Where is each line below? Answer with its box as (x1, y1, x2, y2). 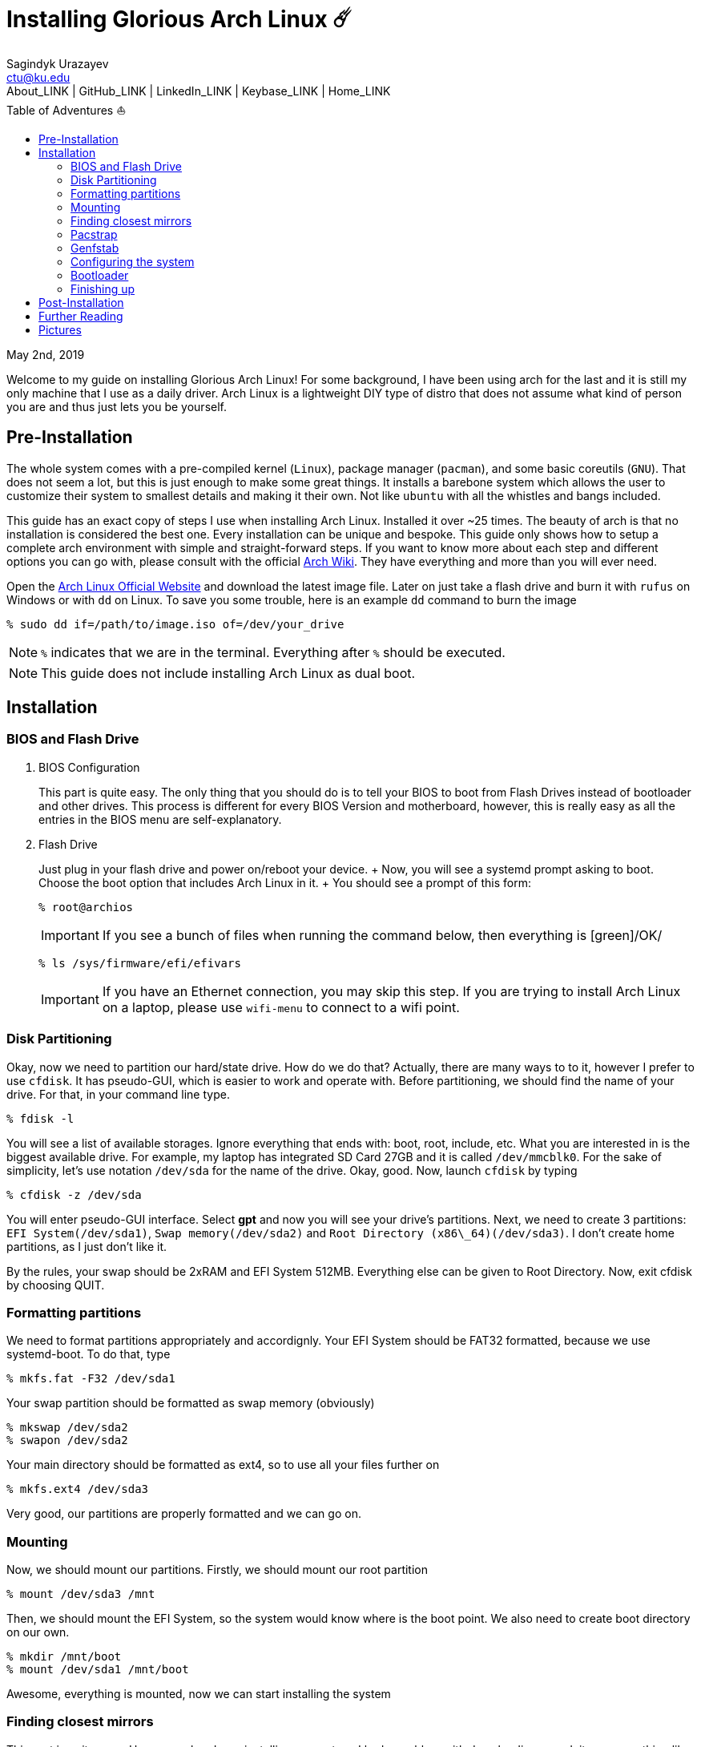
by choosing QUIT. (6, 1277, 105, 1292)
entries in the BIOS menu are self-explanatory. (38, 812, 282, 826)
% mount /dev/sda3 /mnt (6, 1588, 155, 1601)
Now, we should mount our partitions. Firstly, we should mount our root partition (6, 1563, 429, 1577)
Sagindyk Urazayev (6, 56, 109, 71)
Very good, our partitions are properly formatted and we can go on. (6, 1507, 361, 1521)
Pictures (38, 322, 82, 337)
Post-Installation (38, 295, 124, 309)
